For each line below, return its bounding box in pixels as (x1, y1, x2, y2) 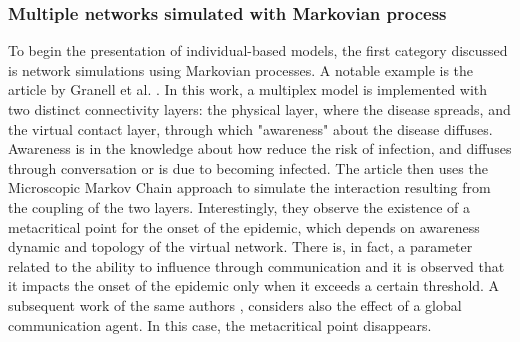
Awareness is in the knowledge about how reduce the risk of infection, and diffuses (8, 138, 512, 159)
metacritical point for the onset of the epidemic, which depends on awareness (8, 216, 480, 237)
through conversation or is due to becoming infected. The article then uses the (8, 157, 488, 178)
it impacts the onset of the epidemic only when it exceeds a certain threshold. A (8, 275, 500, 296)
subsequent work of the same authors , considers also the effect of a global (8, 294, 462, 315)
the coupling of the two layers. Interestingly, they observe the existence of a (8, 196, 470, 217)
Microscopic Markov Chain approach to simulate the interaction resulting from (8, 177, 491, 198)
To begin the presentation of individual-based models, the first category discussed (8, 40, 508, 61)
